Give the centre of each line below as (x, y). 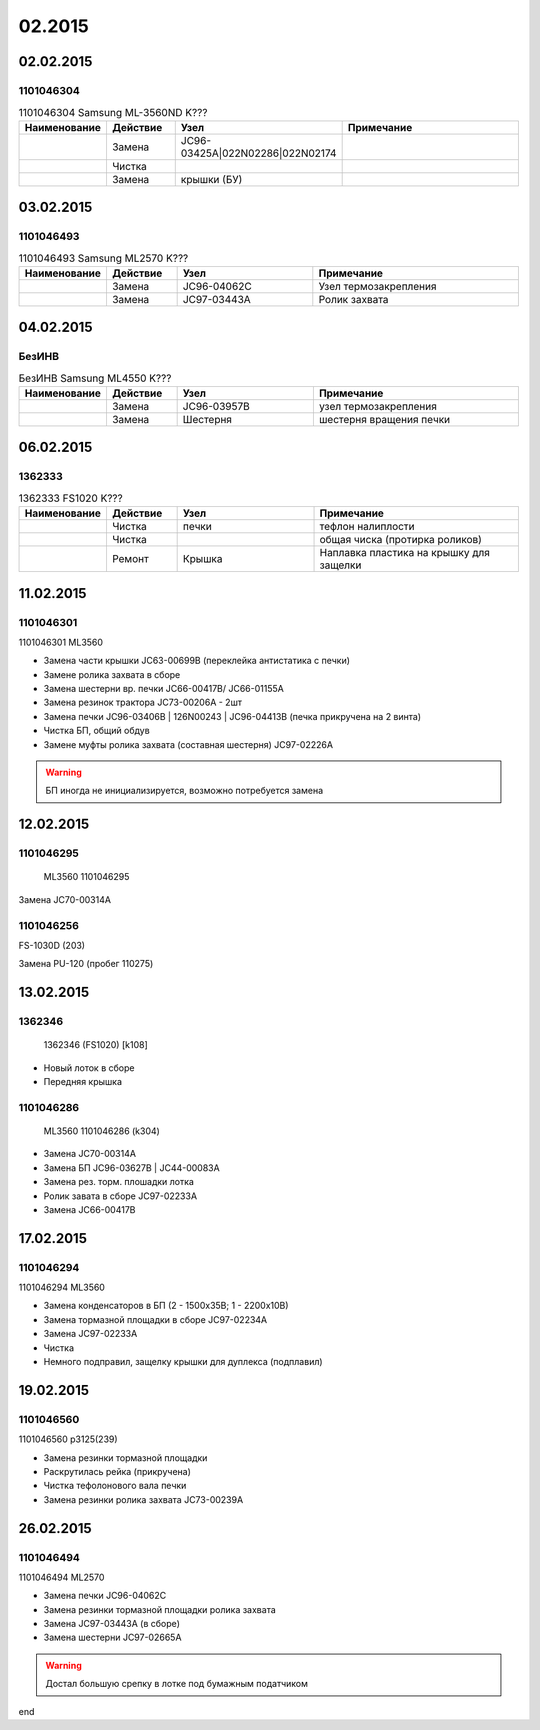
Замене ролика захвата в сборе (112, 674)
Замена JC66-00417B (89, 1209)
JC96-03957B (216, 406)
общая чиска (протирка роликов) (400, 540)
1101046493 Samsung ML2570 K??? (103, 258)
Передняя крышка (83, 1082)
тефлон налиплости (367, 527)
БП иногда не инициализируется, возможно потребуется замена (184, 791)
